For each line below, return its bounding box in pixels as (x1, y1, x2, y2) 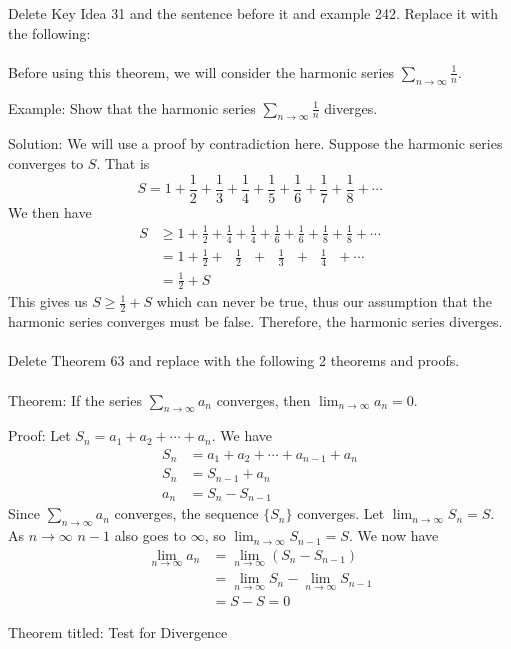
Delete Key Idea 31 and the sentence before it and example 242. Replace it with (8, 3, 499, 23)
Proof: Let (8, 425, 71, 446)
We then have (8, 201, 92, 222)
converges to (8, 152, 84, 173)
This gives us (8, 291, 88, 312)
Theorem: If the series (8, 389, 142, 410)
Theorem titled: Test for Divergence (8, 622, 228, 643)
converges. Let (297, 503, 385, 524)
